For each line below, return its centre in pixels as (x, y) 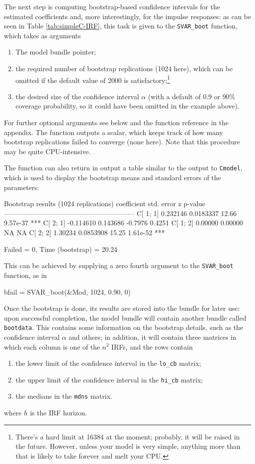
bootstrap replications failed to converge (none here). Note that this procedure (122, 142)
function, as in (25, 275)
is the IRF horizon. (59, 413)
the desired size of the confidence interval (77, 96)
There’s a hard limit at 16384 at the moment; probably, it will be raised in (127, 436)
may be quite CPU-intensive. (47, 151)
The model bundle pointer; (56, 52)
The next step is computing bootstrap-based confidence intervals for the (112, 6)
